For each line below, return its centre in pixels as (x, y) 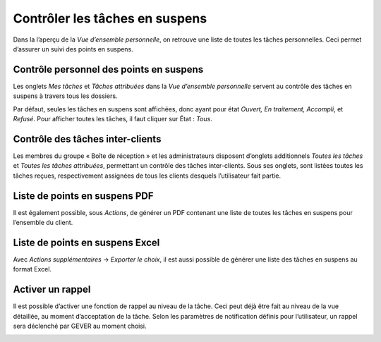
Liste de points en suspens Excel (86, 242)
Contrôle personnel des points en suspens (108, 69)
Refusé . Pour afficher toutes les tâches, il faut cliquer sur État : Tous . (113, 119)
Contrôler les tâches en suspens (110, 18)
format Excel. (32, 269)
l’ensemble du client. (43, 222)
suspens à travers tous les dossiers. (65, 96)
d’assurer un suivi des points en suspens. (73, 49)
